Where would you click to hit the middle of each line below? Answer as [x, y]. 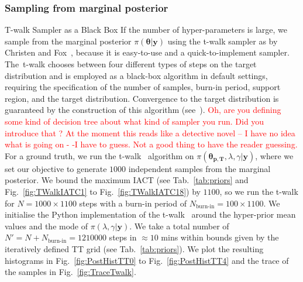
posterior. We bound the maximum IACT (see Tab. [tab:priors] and [127, 180]
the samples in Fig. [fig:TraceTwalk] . [70, 272]
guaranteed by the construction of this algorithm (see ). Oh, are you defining [143, 110]
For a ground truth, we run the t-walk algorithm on [99, 155]
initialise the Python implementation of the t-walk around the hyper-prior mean [150, 214]
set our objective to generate [56, 168]
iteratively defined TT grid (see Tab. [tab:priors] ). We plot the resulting [134, 248]
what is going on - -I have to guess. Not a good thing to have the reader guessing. [151, 144]
